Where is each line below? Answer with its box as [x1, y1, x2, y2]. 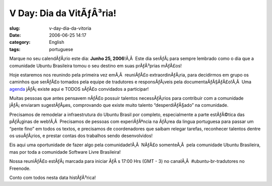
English [49, 39, 64, 45]
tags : [9, 46, 21, 52]
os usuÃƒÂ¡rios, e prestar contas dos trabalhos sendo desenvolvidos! [9, 133, 153, 139]
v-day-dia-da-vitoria [49, 25, 92, 31]
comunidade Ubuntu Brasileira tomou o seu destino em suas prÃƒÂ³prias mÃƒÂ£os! [9, 63, 182, 69]
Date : [9, 32, 21, 38]
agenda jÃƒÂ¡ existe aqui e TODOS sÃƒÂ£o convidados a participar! [9, 86, 149, 92]
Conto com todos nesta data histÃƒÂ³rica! [9, 174, 96, 180]
